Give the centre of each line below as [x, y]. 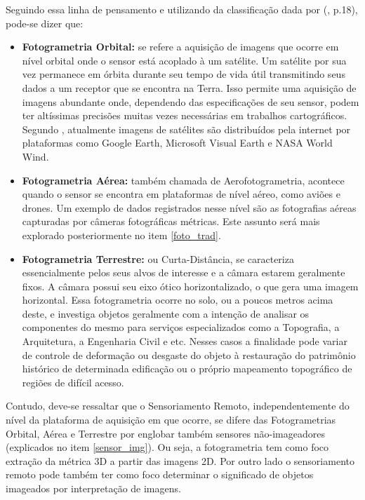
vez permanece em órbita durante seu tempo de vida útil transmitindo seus [184, 74]
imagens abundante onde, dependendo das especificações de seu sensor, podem [191, 101]
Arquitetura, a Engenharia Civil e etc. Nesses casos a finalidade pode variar [185, 341]
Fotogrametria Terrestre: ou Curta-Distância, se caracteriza [158, 258]
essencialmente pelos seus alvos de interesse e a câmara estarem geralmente [184, 272]
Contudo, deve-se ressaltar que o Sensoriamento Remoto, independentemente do [178, 406]
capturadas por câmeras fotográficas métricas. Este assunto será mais [171, 221]
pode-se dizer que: [45, 23]
